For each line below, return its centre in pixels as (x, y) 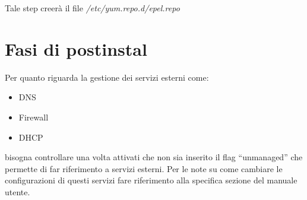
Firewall (34, 117)
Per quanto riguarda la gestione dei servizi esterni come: (107, 77)
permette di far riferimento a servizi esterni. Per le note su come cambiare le (144, 168)
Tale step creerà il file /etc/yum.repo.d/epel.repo (92, 8)
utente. (18, 191)
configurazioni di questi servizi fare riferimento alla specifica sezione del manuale (151, 180)
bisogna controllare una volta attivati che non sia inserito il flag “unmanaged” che (154, 157)
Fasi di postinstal (76, 48)
